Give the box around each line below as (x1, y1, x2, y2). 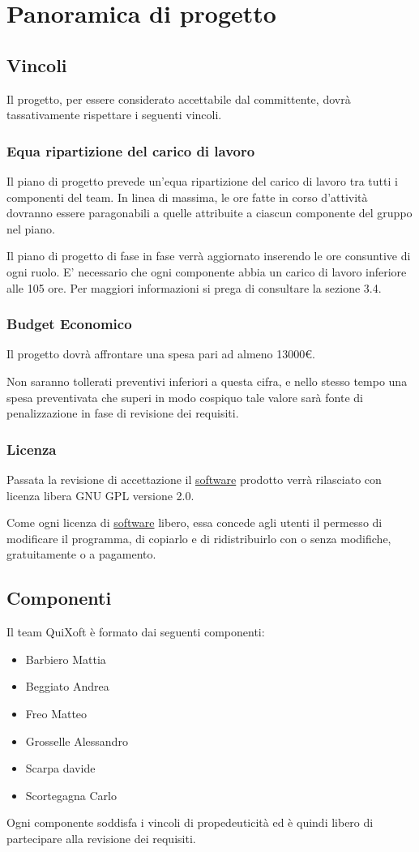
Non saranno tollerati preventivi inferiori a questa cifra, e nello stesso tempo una (6, 372, 408, 389)
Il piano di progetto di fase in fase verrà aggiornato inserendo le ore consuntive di (6, 247, 411, 264)
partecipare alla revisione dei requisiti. (6, 829, 196, 846)
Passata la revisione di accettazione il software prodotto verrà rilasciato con (6, 470, 382, 487)
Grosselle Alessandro (25, 732, 128, 749)
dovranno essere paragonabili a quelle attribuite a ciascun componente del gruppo (6, 204, 413, 221)
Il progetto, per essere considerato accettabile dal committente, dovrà (6, 90, 351, 107)
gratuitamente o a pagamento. (6, 546, 156, 563)
